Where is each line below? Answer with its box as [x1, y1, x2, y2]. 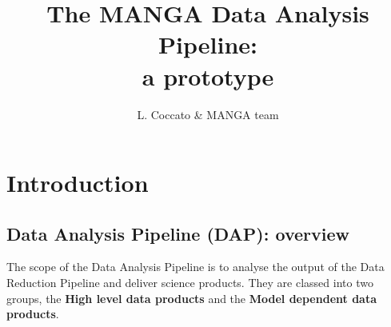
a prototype [142, 59, 274, 92]
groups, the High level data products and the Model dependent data [6, 289, 377, 306]
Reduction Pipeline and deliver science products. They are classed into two [6, 274, 373, 291]
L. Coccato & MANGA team [137, 106, 279, 122]
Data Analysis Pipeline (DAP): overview [6, 221, 349, 245]
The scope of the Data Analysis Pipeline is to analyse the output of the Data [6, 258, 385, 275]
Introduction [6, 166, 149, 199]
